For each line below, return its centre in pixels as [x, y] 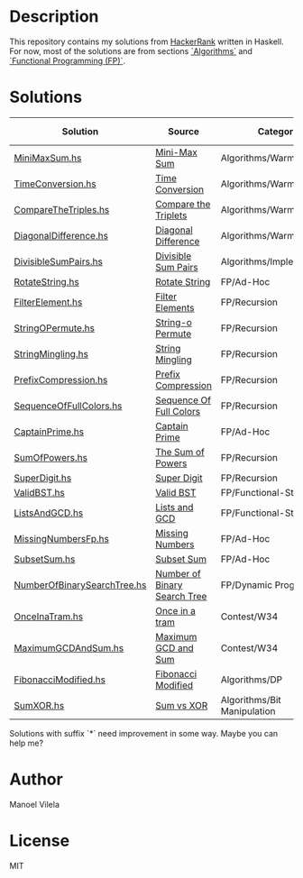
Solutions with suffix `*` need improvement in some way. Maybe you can [144, 733]
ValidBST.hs [39, 492]
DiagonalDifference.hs [61, 235]
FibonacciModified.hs [60, 680]
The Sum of [179, 452]
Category [278, 131]
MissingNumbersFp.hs [62, 538]
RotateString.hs [46, 281]
